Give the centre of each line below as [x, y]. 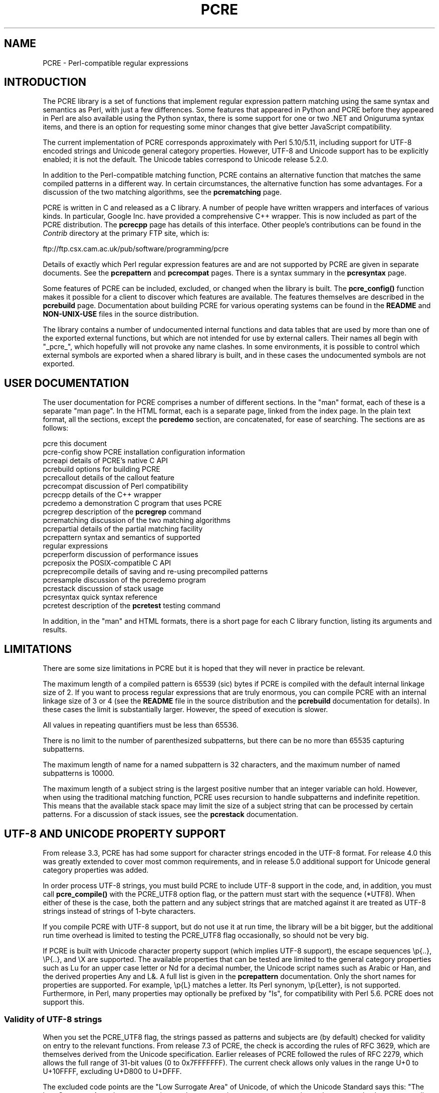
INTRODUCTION [45, 82]
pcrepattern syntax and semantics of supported [122, 537]
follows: [56, 428]
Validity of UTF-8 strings [53, 1019]
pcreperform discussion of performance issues [121, 555]
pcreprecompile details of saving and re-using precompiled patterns [155, 572]
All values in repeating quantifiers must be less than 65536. [141, 725]
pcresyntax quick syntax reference [100, 597]
